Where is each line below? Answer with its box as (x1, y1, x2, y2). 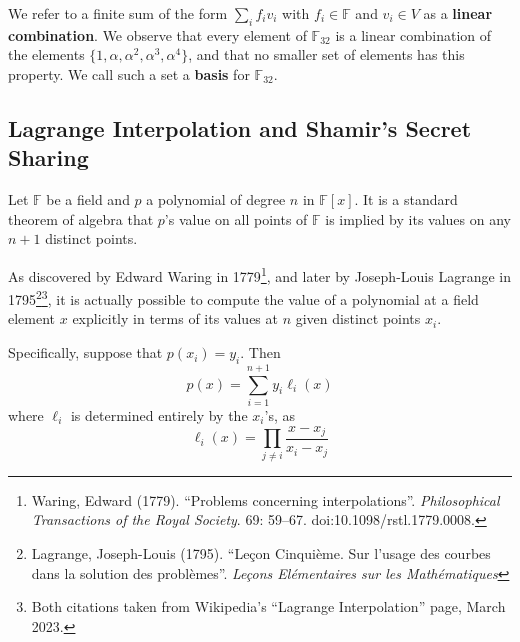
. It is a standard (354, 189, 458, 210)
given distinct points (295, 308, 421, 329)
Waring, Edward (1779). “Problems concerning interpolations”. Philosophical (31, 489, 500, 510)
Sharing (8, 142, 89, 173)
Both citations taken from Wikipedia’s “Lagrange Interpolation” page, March (31, 596, 506, 617)
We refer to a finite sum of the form (8, 3, 228, 23)
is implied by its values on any (325, 208, 511, 229)
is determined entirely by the (70, 404, 248, 425)
